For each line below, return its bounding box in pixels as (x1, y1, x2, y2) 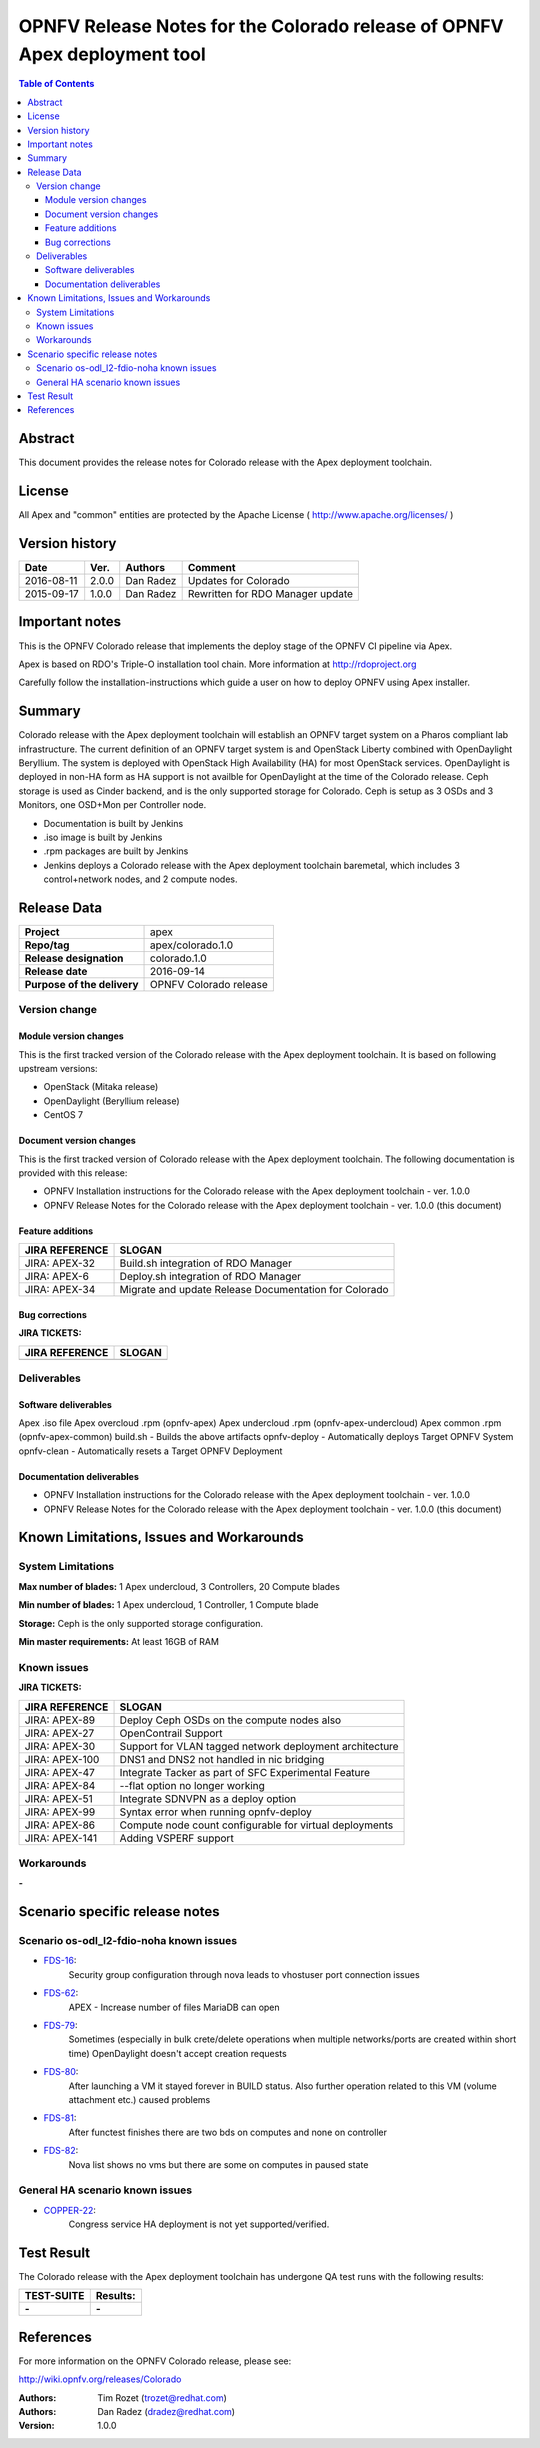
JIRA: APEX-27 (24, 1726, 95, 1740)
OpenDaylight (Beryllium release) (43, 1095, 180, 1107)
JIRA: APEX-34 (24, 1283, 96, 1297)
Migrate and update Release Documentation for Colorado (119, 1283, 389, 1297)
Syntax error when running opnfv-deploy (119, 1805, 312, 1819)
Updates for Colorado (187, 574, 290, 588)
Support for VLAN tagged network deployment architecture (119, 1739, 399, 1753)
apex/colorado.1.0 (150, 938, 234, 952)
